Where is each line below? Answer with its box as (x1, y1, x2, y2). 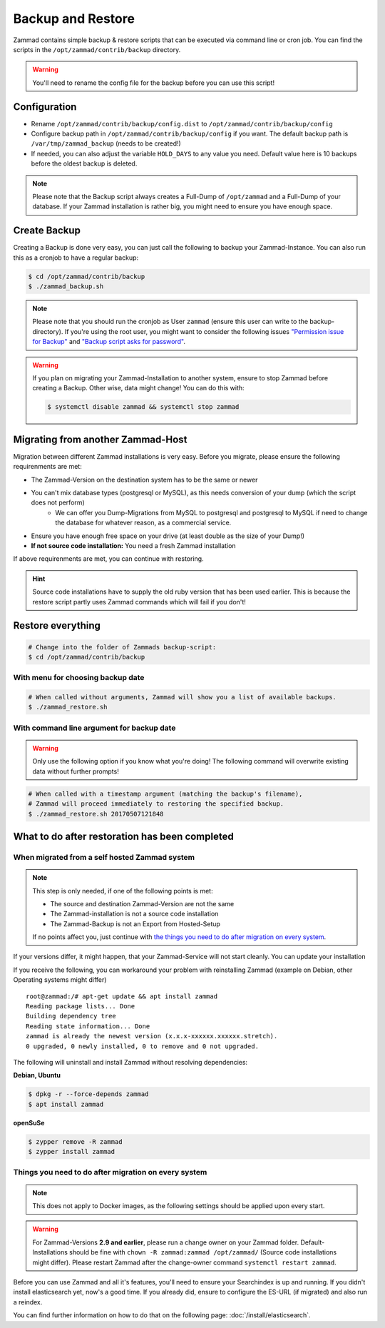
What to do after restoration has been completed (13, 830, 235, 842)
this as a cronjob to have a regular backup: (13, 253, 139, 262)
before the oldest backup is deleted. (31, 159, 138, 168)
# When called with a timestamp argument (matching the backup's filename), (28, 789, 303, 798)
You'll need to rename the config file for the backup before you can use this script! (32, 78, 274, 87)
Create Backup (13, 225, 81, 237)
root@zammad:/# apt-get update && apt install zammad (26, 992, 217, 1000)
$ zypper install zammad (28, 1147, 115, 1156)
